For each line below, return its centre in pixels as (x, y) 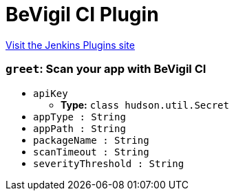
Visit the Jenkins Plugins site (70, 45)
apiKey (51, 93)
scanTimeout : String (91, 152)
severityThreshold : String (109, 163)
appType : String (79, 117)
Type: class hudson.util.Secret (145, 105)
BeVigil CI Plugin (82, 14)
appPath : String (79, 128)
